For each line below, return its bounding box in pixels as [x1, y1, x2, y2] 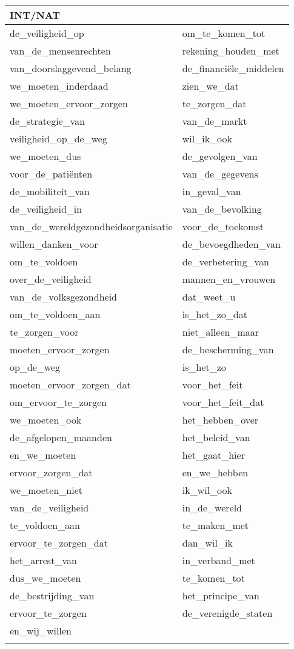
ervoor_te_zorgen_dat [10, 536, 108, 550]
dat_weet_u [182, 290, 236, 304]
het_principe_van [182, 588, 259, 602]
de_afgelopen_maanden [10, 430, 112, 444]
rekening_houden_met [182, 44, 279, 58]
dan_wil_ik [182, 536, 233, 550]
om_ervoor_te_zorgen [10, 395, 107, 409]
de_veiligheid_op [10, 26, 84, 40]
